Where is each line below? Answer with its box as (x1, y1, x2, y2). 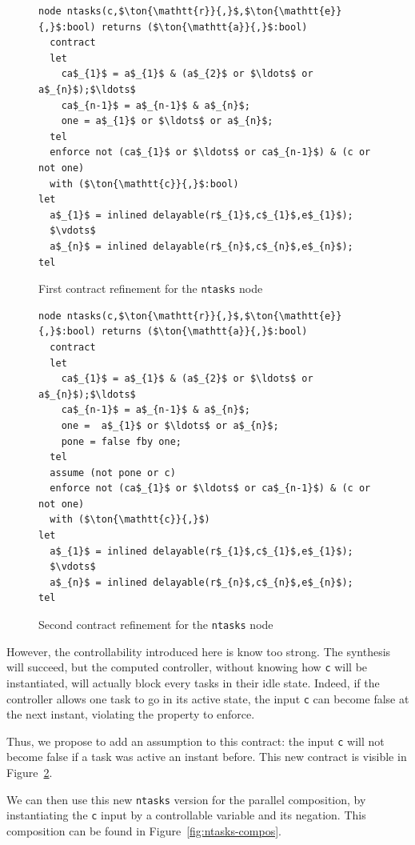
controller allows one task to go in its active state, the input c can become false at (6, 690, 409, 707)
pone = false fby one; (61, 435, 182, 447)
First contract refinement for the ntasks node (38, 280, 263, 297)
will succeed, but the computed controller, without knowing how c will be (6, 659, 368, 675)
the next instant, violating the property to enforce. (6, 706, 255, 723)
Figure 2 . (6, 764, 53, 781)
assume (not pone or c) (50, 467, 176, 479)
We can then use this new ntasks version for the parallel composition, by (6, 791, 366, 807)
